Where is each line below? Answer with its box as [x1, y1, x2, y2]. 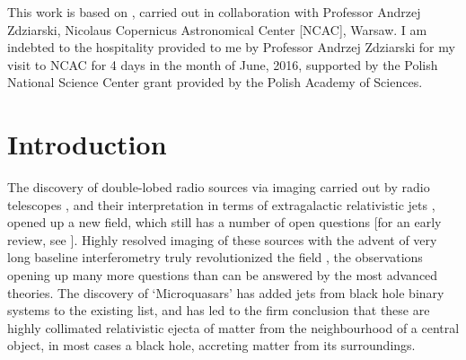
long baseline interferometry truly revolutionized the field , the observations [7, 248, 423, 267]
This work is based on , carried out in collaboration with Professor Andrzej [7, 3, 421, 21]
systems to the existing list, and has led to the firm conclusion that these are [7, 301, 430, 320]
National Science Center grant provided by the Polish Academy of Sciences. [7, 73, 423, 92]
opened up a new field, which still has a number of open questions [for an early [7, 213, 442, 232]
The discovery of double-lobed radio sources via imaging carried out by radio [7, 178, 430, 197]
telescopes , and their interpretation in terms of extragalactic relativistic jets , [7, 195, 435, 214]
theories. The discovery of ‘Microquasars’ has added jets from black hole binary [7, 283, 444, 302]
